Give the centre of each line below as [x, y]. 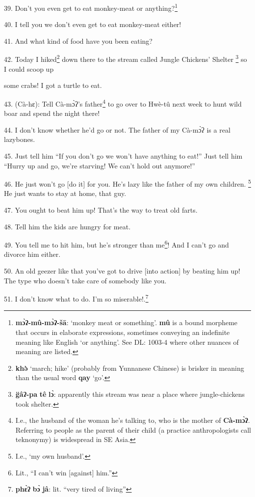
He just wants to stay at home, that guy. [65, 193]
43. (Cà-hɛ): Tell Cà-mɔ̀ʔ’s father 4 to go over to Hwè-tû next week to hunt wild [123, 103]
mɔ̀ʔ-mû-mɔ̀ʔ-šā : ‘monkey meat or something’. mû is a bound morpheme [127, 322]
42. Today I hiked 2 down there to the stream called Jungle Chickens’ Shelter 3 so [126, 58]
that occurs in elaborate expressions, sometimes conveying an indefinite [123, 332]
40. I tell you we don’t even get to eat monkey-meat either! [93, 24]
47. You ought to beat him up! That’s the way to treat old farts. [101, 209]
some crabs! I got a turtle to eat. [53, 85]
